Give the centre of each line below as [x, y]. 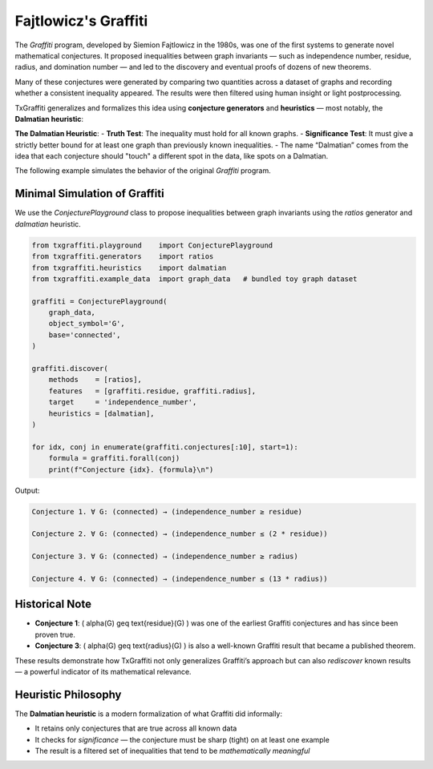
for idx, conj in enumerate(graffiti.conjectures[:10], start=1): [165, 447]
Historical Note [53, 604]
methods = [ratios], [95, 380]
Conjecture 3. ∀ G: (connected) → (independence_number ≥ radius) [165, 556]
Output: [27, 490]
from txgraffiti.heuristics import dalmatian [129, 268]
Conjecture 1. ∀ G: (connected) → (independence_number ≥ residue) [167, 511]
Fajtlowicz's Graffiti [81, 21]
